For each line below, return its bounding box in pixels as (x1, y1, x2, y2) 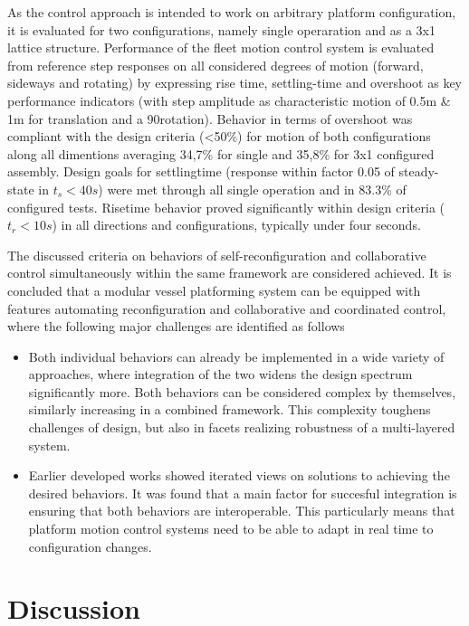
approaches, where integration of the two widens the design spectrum (28, 365, 413, 384)
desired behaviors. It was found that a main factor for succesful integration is (28, 483, 457, 502)
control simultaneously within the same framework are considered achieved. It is (7, 263, 452, 282)
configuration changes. (28, 536, 152, 555)
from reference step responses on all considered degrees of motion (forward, (7, 55, 424, 74)
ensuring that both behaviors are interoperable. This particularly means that (28, 501, 455, 520)
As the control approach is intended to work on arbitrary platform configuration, (7, 3, 456, 21)
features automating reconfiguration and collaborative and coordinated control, (7, 299, 446, 318)
